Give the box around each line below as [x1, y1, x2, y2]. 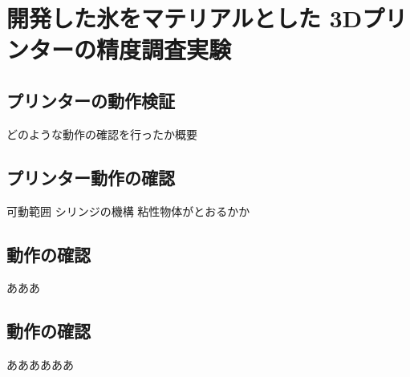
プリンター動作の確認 [6, 164, 175, 189]
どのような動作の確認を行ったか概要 [6, 125, 197, 142]
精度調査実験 [96, 33, 232, 66]
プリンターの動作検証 [6, 87, 175, 112]
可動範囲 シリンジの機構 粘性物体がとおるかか [6, 202, 250, 219]
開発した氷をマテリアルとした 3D [6, 2, 363, 34]
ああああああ [6, 356, 74, 373]
